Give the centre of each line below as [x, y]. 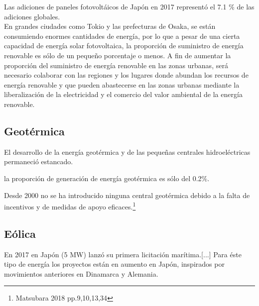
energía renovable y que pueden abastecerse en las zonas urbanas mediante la [122, 84]
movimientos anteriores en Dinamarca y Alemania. [81, 273]
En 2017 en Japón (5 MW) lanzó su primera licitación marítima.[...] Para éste [123, 254]
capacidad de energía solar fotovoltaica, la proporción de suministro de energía [124, 46]
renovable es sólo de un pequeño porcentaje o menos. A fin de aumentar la [118, 55]
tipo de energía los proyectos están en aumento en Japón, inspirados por [114, 264]
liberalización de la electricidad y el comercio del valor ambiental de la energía [123, 94]
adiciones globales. [32, 16]
